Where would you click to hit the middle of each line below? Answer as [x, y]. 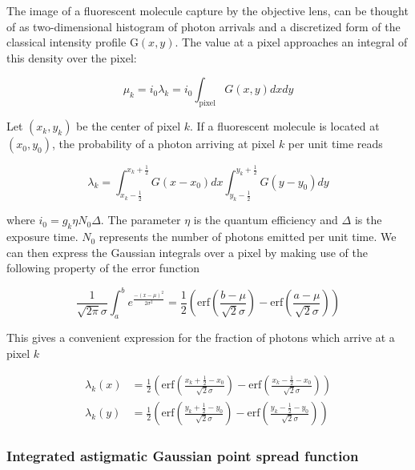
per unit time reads [335, 144]
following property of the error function [103, 268]
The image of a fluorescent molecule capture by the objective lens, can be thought [207, 10]
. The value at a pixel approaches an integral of [291, 42]
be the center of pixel [129, 126]
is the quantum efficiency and [266, 220]
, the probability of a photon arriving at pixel [163, 144]
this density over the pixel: [72, 57]
